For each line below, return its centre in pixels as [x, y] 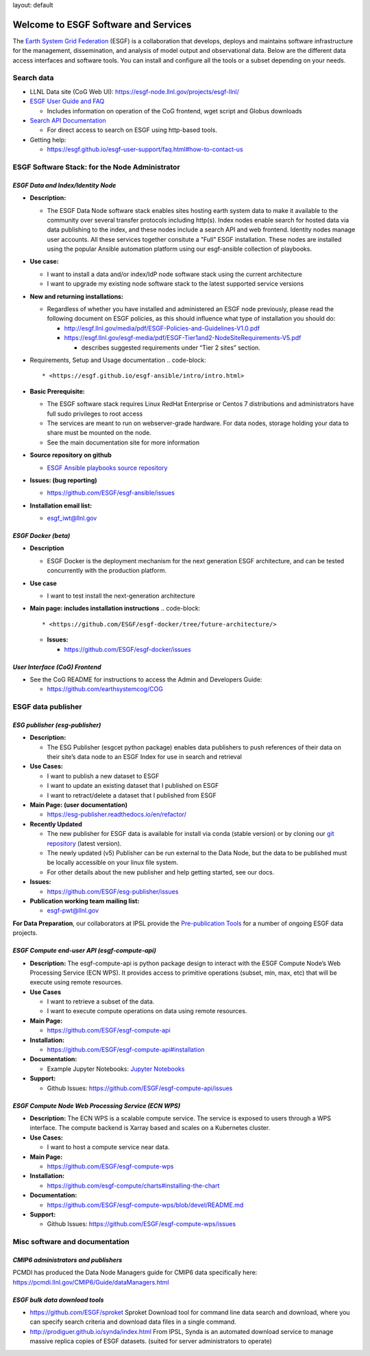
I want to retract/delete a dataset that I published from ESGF [132, 795]
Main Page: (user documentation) [79, 805]
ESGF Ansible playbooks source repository [107, 468]
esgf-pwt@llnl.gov [73, 911]
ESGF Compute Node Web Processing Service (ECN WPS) [97, 1105]
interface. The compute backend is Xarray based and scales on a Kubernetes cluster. [150, 1128]
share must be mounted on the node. [99, 433]
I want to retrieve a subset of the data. [101, 1002]
